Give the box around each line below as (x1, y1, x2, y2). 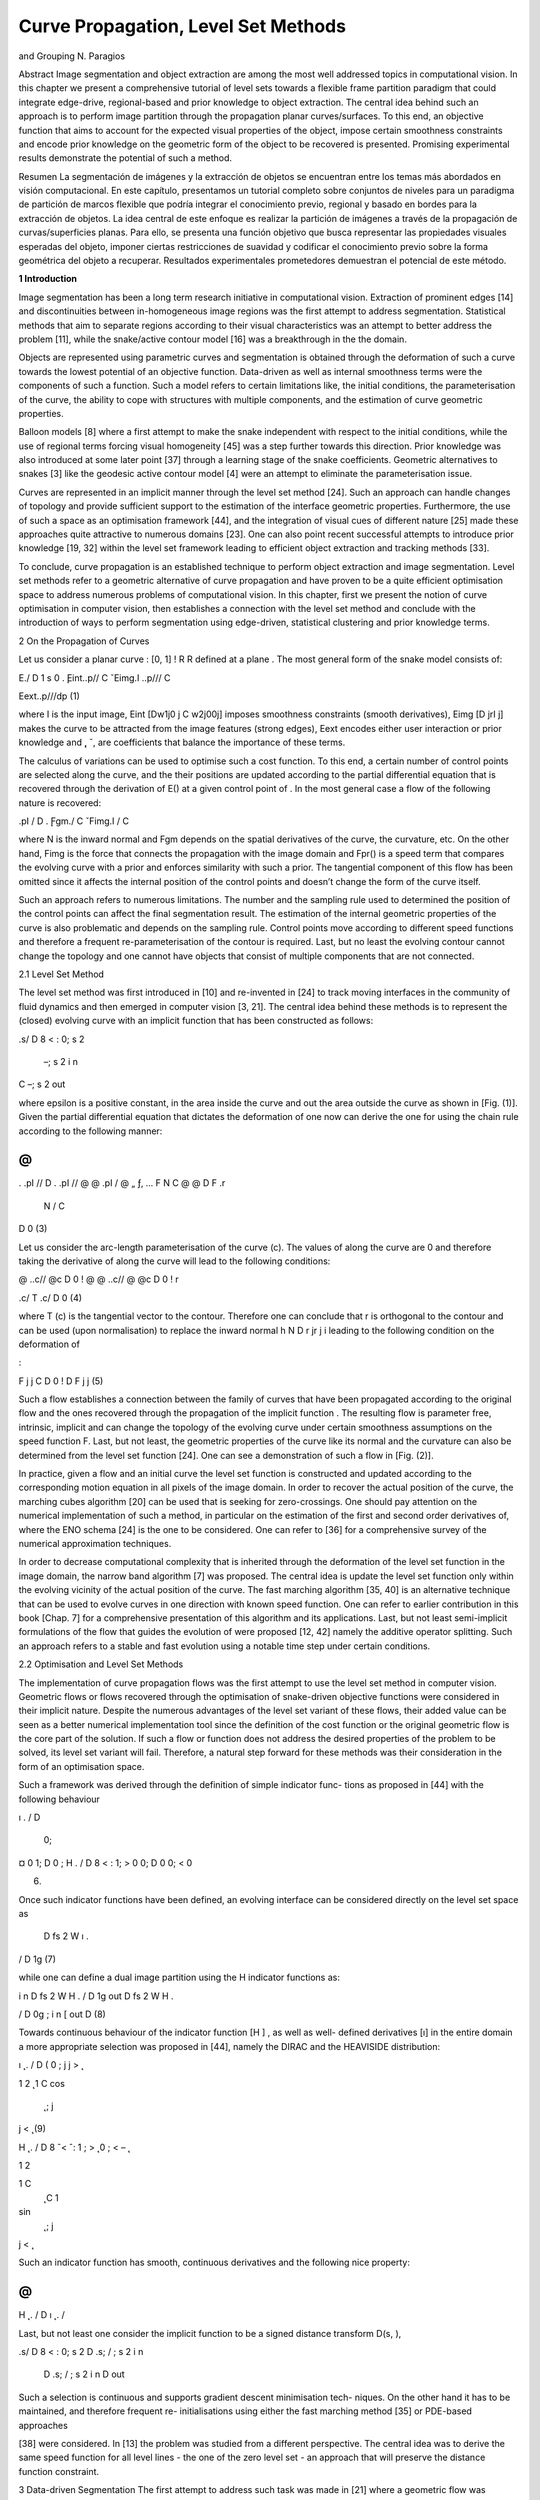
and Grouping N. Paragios (18, 50, 125, 62)
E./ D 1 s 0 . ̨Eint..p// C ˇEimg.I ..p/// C (18, 671, 171, 684)
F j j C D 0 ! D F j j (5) (18, 1375, 104, 1387)
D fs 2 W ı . (43, 1930, 89, 1942)
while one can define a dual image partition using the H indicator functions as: (18, 1971, 340, 1984)
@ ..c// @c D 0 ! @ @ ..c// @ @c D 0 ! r (18, 1273, 179, 1285)
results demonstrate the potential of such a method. (18, 152, 232, 164)
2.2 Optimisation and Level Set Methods (18, 1658, 184, 1670)
